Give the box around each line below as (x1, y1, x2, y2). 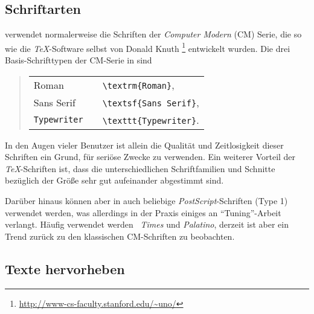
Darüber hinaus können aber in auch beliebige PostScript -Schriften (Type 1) (5, 194, 288, 207)
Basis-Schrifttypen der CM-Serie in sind (5, 54, 152, 66)
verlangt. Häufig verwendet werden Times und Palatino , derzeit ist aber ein (5, 218, 289, 231)
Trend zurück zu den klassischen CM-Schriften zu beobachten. (5, 229, 235, 242)
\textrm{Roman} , (102, 77, 175, 92)
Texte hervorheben (5, 259, 125, 278)
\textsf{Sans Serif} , (102, 95, 199, 109)
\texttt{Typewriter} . (102, 112, 199, 127)
